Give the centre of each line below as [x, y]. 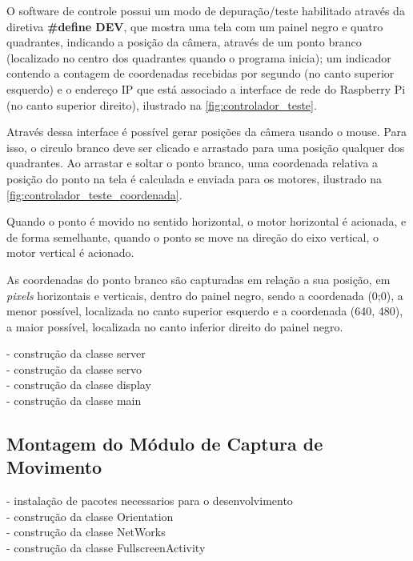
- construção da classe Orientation [90, 516]
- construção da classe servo [74, 369]
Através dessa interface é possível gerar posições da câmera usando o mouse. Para [206, 132]
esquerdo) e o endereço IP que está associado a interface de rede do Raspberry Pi [206, 88]
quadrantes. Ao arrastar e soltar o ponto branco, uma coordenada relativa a [192, 163]
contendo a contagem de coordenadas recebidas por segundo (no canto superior [200, 73]
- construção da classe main [74, 401]
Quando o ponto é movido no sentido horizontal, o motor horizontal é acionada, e [206, 221]
